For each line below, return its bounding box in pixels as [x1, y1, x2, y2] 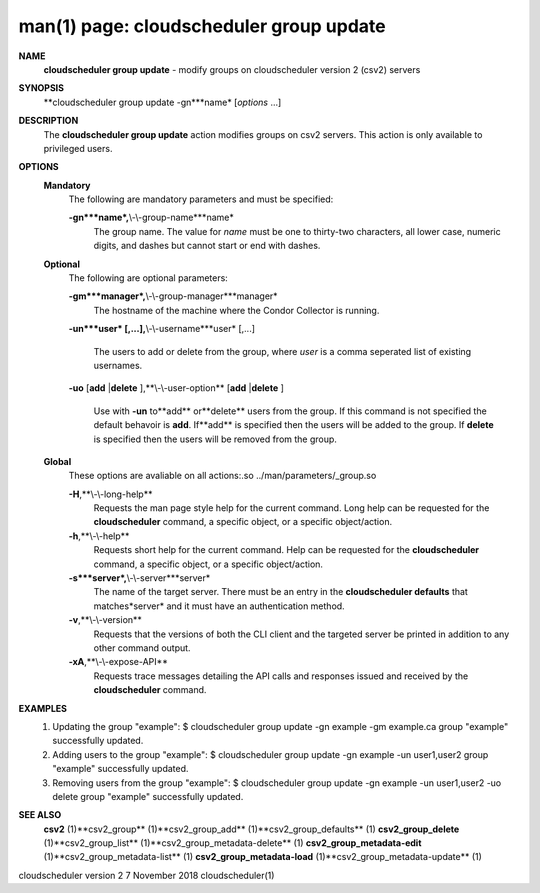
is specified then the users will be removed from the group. [93, 433, 337, 445]
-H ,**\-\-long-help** [68, 488, 153, 500]
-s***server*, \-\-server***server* [68, 572, 211, 584]
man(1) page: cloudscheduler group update [18, 15, 387, 37]
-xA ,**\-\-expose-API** [68, 656, 169, 668]
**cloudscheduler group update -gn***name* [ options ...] [43, 96, 282, 108]
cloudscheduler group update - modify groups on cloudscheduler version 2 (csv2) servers [43, 63, 421, 75]
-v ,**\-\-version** [68, 614, 142, 626]
